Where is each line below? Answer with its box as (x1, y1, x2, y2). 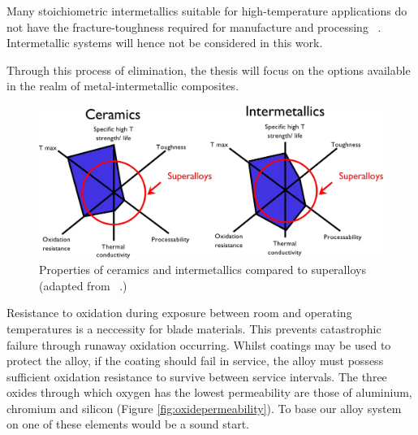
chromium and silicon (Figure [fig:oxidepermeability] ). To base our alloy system (6, 399, 402, 416)
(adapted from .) (39, 276, 127, 294)
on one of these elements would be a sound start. (6, 415, 249, 433)
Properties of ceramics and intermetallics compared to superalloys (39, 261, 366, 278)
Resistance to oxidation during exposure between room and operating (6, 304, 352, 321)
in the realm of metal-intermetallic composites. (6, 77, 239, 94)
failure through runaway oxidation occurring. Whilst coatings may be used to (6, 336, 391, 353)
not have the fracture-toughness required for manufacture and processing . (6, 18, 381, 35)
